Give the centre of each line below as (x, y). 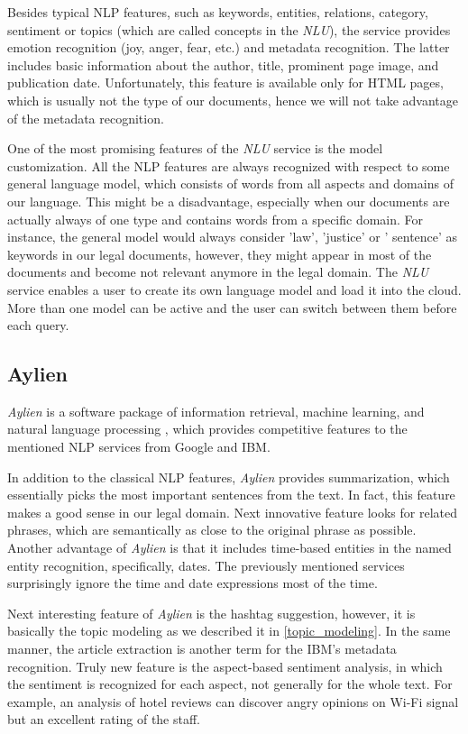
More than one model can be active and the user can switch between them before (232, 307)
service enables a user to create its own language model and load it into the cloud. (234, 289)
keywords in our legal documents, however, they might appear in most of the (220, 254)
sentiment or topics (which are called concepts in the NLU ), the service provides (229, 29)
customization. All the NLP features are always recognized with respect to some (229, 165)
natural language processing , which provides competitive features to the (207, 429)
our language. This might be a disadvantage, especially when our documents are (229, 201)
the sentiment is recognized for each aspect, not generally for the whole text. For (230, 684)
